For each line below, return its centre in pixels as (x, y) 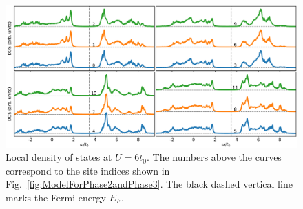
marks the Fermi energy (56, 197)
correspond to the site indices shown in (88, 170)
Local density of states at (59, 157)
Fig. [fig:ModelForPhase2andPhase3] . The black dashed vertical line (149, 184)
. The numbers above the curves (214, 157)
